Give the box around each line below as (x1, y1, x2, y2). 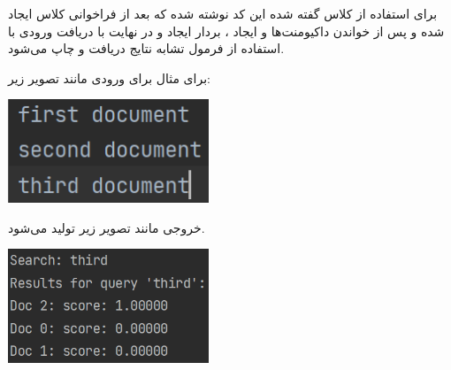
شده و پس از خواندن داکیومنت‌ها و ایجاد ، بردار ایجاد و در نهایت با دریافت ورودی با (8, 21, 445, 40)
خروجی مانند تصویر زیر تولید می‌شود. (8, 218, 205, 236)
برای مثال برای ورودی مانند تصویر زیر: (8, 68, 210, 87)
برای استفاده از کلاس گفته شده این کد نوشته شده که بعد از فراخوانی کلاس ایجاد (8, 4, 438, 22)
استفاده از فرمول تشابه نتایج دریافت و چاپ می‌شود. (8, 39, 285, 58)
